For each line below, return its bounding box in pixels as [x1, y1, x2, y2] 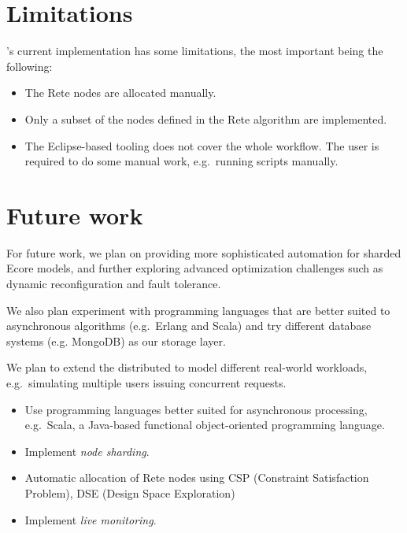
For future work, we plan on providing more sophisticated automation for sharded [6, 244, 401, 261]
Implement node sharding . [24, 442, 150, 459]
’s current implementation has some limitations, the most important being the [6, 43, 383, 59]
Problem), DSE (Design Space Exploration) [24, 484, 235, 501]
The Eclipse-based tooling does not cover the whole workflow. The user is [24, 137, 379, 154]
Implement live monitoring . [24, 511, 157, 527]
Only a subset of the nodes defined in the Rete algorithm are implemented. [24, 110, 387, 127]
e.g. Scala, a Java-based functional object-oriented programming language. [24, 416, 385, 433]
